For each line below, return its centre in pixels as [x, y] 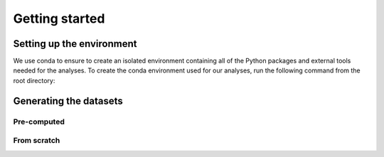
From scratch [37, 141]
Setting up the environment [75, 44]
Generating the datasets [68, 101]
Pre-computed [39, 121]
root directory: [34, 80]
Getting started [59, 18]
